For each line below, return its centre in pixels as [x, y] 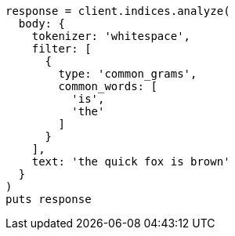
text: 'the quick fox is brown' [131, 162]
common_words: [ [108, 86]
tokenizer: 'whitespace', [111, 36]
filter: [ [61, 49]
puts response [49, 199]
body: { [42, 24]
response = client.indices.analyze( [118, 11]
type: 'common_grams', [128, 74]
